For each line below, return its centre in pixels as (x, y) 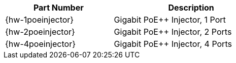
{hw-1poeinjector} (40, 20)
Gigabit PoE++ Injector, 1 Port (170, 20)
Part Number (58, 8)
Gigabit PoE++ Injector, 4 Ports (173, 44)
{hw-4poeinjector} (40, 44)
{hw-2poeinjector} (40, 32)
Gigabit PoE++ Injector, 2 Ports (173, 32)
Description (191, 8)
